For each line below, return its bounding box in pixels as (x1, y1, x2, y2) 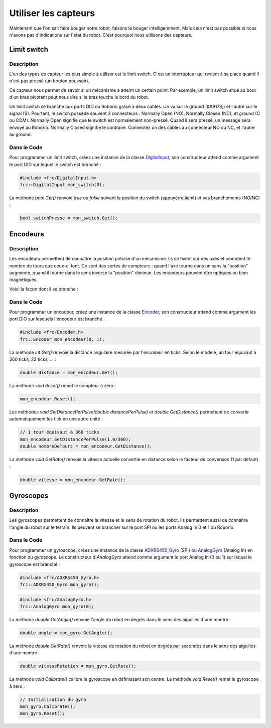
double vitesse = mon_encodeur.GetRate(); (20, 477, 126, 483)
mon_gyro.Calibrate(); (20, 704, 76, 709)
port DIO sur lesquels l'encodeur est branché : (9, 316, 105, 322)
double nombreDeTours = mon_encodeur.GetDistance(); (20, 444, 153, 449)
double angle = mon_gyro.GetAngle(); (20, 630, 113, 636)
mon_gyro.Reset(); (20, 710, 65, 716)
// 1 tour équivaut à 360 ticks (20, 429, 100, 435)
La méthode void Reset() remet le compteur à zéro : (9, 383, 116, 389)
